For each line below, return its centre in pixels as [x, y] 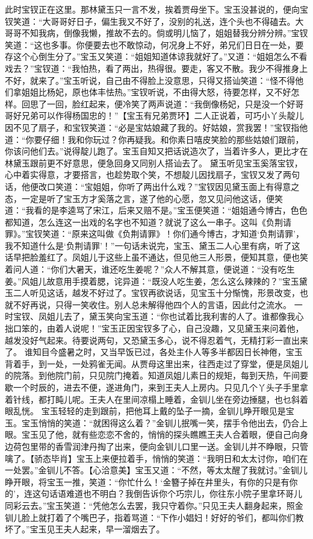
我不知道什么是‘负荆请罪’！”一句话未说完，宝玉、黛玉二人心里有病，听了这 [153, 245]
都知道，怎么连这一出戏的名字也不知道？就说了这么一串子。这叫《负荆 [144, 222]
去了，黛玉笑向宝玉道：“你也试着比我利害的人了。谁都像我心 [184, 316]
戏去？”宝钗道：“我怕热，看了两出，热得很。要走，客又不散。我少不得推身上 [156, 68]
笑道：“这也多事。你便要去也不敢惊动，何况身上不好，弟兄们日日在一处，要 [154, 44]
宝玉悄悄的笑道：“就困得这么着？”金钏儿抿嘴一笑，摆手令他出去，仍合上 [165, 422]
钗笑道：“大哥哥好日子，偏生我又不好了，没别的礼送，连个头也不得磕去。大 [154, 21]
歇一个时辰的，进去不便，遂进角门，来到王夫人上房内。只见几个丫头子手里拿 [156, 387]
